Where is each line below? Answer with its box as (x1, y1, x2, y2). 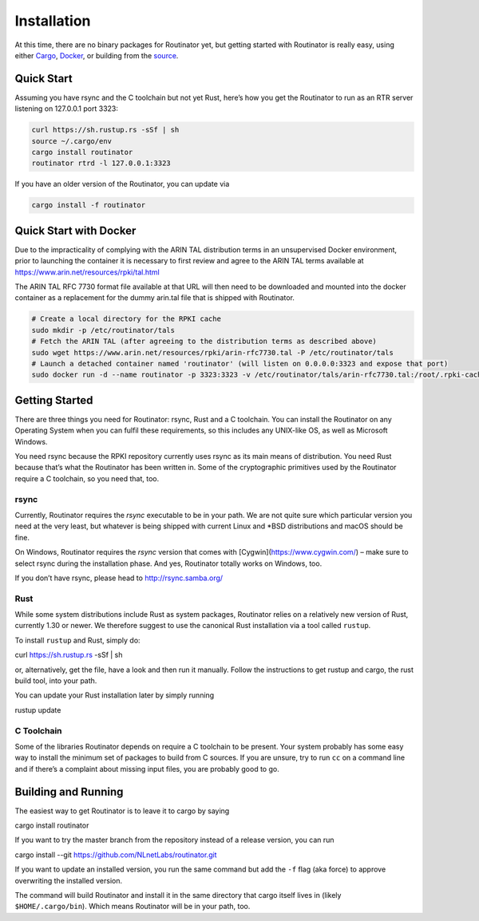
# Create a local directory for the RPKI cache (31, 314, 221, 323)
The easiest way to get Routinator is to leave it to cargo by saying (14, 806, 230, 816)
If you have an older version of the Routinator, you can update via (14, 180, 230, 189)
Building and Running (14, 785, 124, 798)
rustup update (14, 705, 61, 714)
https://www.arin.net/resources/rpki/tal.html (14, 267, 160, 277)
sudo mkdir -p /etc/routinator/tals (31, 326, 176, 334)
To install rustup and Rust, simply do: (14, 635, 141, 645)
